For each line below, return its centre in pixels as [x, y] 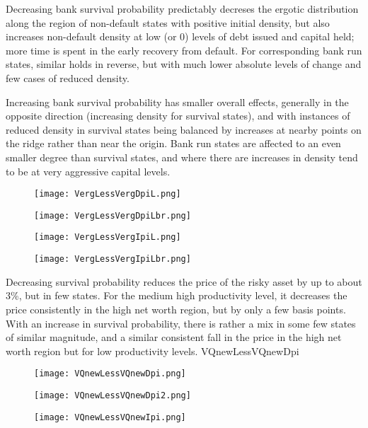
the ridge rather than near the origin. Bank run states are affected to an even [173, 143]
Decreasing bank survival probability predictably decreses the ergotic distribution [182, 8]
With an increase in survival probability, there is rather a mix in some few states [181, 323]
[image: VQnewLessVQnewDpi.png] [110, 374]
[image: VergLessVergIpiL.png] [108, 237]
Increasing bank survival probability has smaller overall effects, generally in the [177, 102]
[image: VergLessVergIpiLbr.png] [113, 259]
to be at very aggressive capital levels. [88, 171]
